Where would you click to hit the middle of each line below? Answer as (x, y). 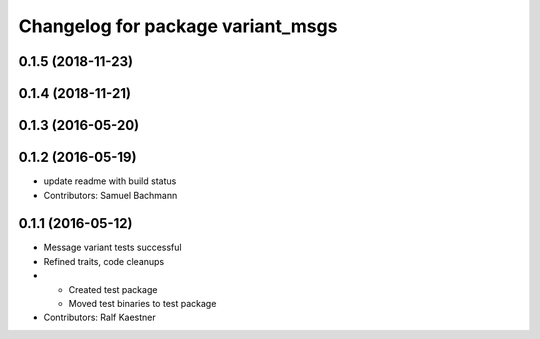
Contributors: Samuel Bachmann (110, 195)
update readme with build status (110, 181)
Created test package (113, 289)
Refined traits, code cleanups (104, 261)
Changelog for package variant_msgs (178, 26)
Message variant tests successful (112, 247)
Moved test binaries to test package (142, 303)
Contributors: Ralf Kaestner (100, 317)
